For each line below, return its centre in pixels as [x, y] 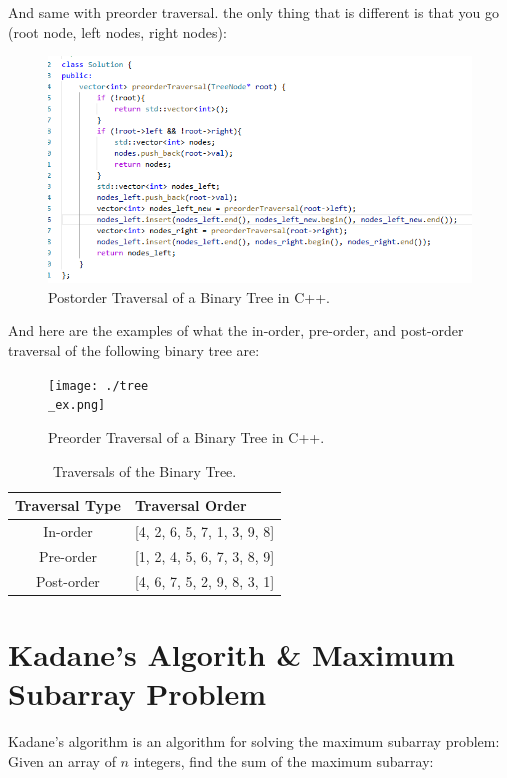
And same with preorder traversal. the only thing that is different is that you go [253, 12]
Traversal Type [68, 505]
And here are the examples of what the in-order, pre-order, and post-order [236, 330]
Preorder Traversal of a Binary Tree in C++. [186, 436]
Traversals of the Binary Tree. [144, 470]
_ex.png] [77, 405]
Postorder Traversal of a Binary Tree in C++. [189, 296]
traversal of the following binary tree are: [134, 350]
